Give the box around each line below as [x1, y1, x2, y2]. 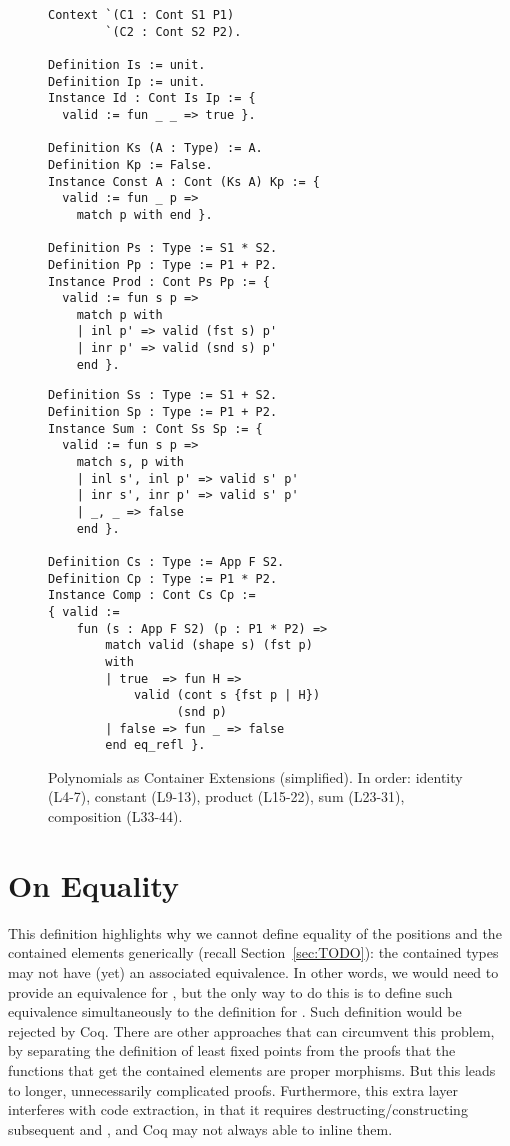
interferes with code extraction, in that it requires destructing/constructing [8, 1099, 468, 1120]
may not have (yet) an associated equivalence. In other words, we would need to [8, 961, 499, 982]
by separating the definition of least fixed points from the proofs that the [8, 1040, 456, 1061]
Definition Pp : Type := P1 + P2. [48, 257, 278, 272]
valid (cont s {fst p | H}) [133, 688, 321, 703]
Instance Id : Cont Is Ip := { [48, 91, 256, 106]
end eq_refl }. [105, 738, 206, 753]
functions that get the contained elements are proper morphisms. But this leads [8, 1059, 496, 1080]
